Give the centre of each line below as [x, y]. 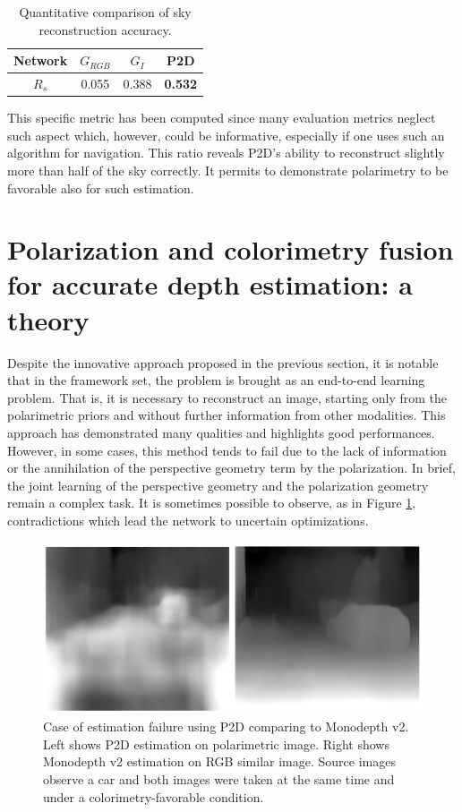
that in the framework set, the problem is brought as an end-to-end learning [216, 380]
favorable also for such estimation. [101, 188]
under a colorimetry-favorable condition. [154, 796]
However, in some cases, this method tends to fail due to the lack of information [227, 450]
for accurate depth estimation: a [210, 284]
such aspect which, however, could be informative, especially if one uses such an [226, 135]
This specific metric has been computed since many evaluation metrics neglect [222, 118]
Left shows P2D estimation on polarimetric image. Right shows [216, 744]
